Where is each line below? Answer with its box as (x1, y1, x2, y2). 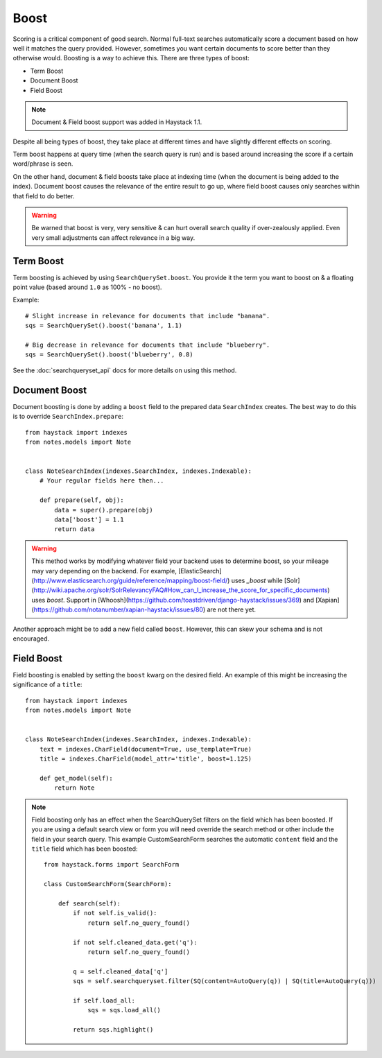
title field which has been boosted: (31, 844, 138, 853)
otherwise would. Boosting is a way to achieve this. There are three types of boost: (12, 54, 250, 62)
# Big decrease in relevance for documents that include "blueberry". (25, 341, 270, 349)
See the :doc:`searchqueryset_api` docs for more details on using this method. (12, 366, 237, 374)
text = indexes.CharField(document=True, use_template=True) (39, 745, 252, 753)
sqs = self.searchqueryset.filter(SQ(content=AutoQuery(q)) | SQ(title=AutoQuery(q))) (73, 978, 377, 985)
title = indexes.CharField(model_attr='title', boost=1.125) (39, 754, 252, 763)
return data (54, 526, 95, 533)
